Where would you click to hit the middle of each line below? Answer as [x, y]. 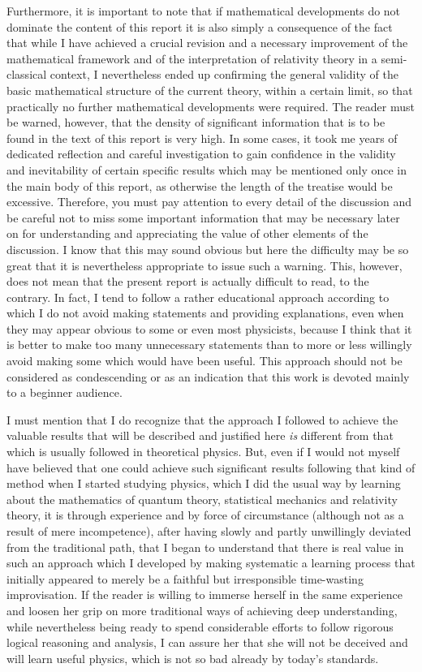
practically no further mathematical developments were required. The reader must [211, 106]
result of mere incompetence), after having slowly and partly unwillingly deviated [209, 531]
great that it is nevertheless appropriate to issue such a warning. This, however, [205, 265]
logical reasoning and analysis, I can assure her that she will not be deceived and [207, 642]
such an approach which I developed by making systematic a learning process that [211, 563]
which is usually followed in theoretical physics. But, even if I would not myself [203, 452]
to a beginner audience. [65, 392]
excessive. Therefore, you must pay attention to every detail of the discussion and [209, 202]
